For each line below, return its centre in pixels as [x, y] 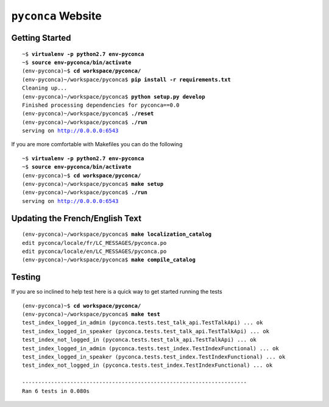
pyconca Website [56, 16]
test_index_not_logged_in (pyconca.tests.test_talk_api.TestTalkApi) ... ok [140, 340]
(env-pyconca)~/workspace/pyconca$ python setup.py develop [114, 97]
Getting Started [41, 37]
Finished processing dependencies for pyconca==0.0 [101, 105]
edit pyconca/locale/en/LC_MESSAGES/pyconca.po [94, 251]
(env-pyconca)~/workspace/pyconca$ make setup [93, 184]
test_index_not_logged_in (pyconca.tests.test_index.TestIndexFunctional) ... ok [147, 365]
